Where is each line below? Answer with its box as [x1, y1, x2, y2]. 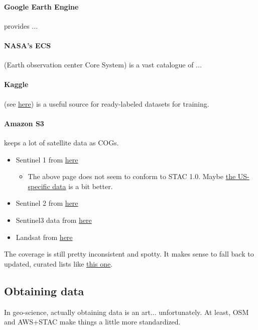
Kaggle [4, 79, 29, 90]
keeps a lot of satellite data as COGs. [4, 137, 119, 147]
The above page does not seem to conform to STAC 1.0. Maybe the [28, 171, 236, 182]
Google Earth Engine [4, 1, 79, 12]
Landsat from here [16, 231, 73, 242]
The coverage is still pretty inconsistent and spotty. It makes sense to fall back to [4, 249, 254, 259]
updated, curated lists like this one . [4, 258, 113, 269]
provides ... [4, 20, 38, 31]
